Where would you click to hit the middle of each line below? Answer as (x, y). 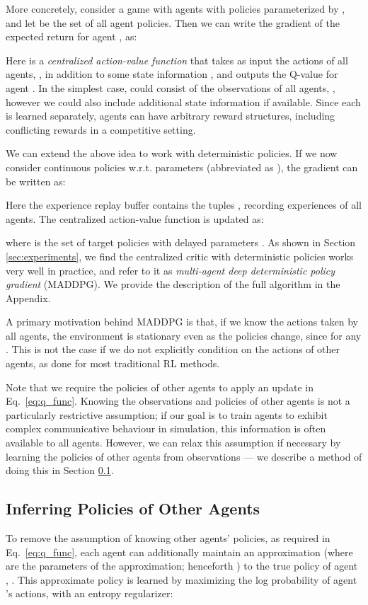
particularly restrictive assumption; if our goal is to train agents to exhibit (167, 414)
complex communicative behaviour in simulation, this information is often (166, 428)
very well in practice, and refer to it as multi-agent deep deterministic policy (171, 270)
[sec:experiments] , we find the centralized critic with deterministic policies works (180, 256)
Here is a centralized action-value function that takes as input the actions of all (177, 60)
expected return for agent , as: (71, 36)
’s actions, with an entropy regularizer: (90, 593)
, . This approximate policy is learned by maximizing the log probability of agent (182, 579)
